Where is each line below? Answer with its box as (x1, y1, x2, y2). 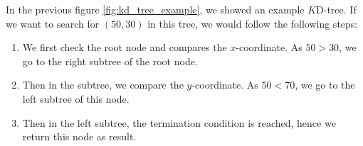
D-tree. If (316, 2, 357, 16)
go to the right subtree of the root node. (22, 53, 198, 68)
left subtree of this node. (22, 91, 130, 106)
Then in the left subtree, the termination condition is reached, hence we (22, 115, 336, 130)
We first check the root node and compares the (22, 40, 227, 55)
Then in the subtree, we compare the (22, 77, 184, 92)
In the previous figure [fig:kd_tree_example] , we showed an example (6, 2, 305, 16)
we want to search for (6, 16, 100, 30)
